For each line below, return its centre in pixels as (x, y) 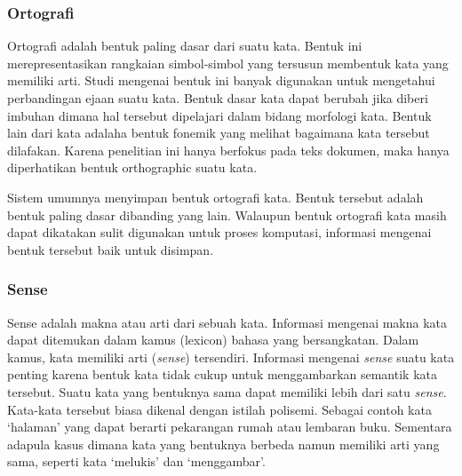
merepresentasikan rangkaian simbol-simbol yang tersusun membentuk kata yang (228, 63)
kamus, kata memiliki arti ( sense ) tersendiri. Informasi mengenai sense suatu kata (231, 357)
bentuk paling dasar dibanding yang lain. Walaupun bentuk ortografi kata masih (227, 214)
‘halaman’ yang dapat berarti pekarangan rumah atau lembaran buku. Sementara (230, 427)
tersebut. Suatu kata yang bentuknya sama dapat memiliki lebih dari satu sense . (227, 391)
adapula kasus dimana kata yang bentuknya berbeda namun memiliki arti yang (223, 444)
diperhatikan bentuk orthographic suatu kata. (132, 167)
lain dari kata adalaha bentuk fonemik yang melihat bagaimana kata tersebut (219, 133)
